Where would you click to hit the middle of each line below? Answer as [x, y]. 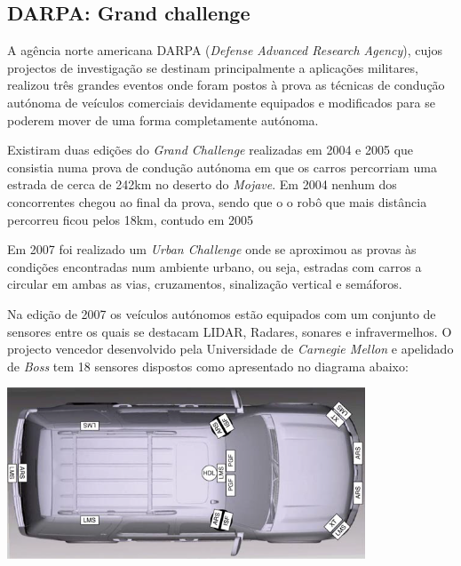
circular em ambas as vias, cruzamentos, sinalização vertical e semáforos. [205, 284]
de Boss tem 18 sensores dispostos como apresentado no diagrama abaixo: [208, 366]
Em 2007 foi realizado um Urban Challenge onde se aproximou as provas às [212, 249]
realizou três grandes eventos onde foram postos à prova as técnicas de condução [226, 85]
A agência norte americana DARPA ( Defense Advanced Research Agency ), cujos [225, 50]
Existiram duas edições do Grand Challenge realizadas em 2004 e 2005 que [211, 150]
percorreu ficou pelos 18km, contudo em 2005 [131, 219]
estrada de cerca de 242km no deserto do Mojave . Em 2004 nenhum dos [202, 184]
